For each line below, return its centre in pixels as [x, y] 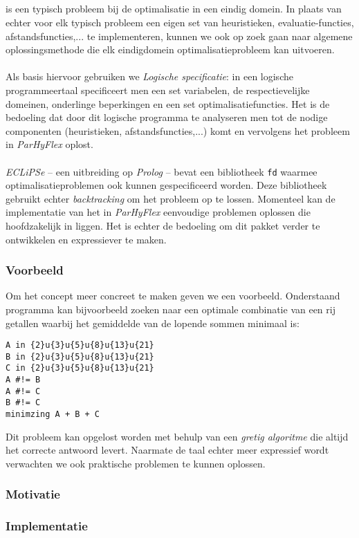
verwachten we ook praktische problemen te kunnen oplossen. [136, 463]
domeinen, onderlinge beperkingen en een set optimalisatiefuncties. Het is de [168, 103]
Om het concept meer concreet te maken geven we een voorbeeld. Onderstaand [173, 296]
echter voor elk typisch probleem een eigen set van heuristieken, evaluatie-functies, [180, 22]
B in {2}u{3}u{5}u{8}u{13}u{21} [80, 356]
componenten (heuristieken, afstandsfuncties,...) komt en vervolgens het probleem [178, 130]
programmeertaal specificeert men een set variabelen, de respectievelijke [158, 90]
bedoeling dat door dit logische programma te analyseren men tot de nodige [167, 117]
